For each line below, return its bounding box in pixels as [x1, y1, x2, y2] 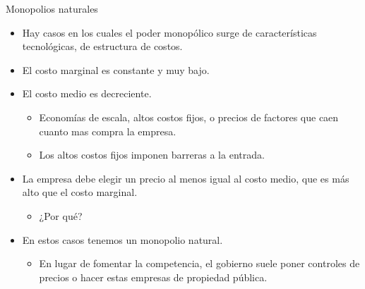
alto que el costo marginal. [22, 185, 138, 199]
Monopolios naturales [6, 1, 98, 16]
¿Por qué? [39, 208, 83, 223]
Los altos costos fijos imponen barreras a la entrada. [39, 147, 265, 162]
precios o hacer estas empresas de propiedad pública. [39, 269, 268, 284]
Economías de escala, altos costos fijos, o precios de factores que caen [39, 109, 339, 124]
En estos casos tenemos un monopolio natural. [22, 232, 223, 247]
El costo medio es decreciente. [22, 86, 152, 101]
